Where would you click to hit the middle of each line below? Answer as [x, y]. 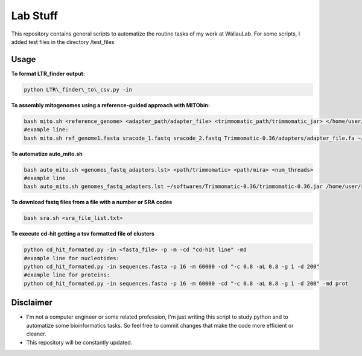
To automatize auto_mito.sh [47, 154]
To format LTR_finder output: [48, 73]
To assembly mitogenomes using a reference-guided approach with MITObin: [111, 105]
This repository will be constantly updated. [79, 342]
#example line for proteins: [67, 275]
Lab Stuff [35, 16]
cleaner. [36, 334]
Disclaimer [32, 303]
